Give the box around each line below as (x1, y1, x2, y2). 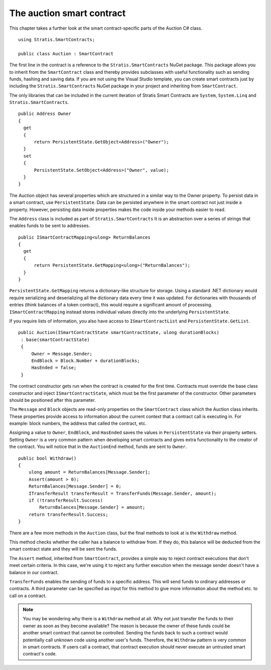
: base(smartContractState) (21, 337, 90, 343)
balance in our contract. (9, 569, 59, 575)
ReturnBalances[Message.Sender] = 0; (28, 484, 121, 489)
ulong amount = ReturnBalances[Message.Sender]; (28, 470, 151, 475)
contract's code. (23, 651, 57, 657)
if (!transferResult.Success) (28, 497, 103, 503)
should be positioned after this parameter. (9, 397, 96, 403)
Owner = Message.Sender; (31, 351, 93, 357)
